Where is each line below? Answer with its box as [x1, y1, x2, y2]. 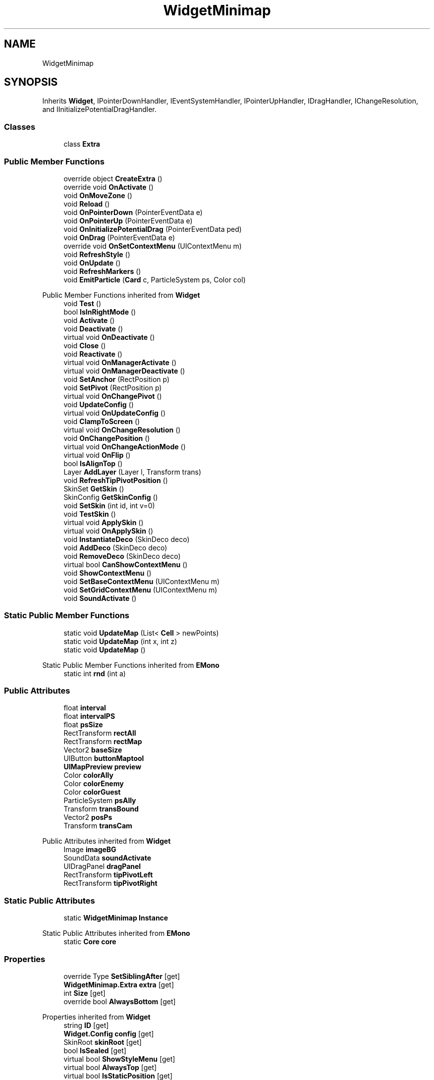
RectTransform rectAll [63, 729, 136, 738]
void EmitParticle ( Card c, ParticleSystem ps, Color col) [63, 275, 246, 284]
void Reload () [63, 199, 110, 208]
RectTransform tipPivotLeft [63, 870, 153, 879]
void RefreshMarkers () [63, 267, 141, 275]
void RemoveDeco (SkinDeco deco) [63, 551, 181, 560]
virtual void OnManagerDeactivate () [63, 366, 185, 375]
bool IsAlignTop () [63, 459, 123, 468]
